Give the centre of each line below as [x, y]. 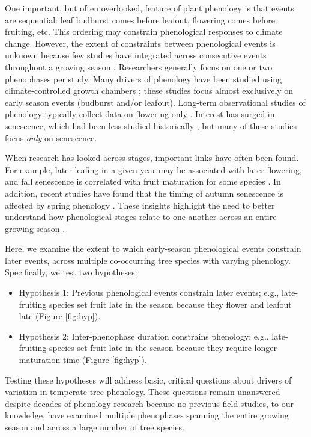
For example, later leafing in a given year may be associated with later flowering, [153, 169]
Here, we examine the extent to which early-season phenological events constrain [153, 249]
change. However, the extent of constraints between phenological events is [140, 43]
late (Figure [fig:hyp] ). [60, 316]
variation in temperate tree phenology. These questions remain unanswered [143, 392]
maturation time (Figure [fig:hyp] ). [83, 360]
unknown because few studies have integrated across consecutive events [136, 55]
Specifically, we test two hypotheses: [71, 272]
